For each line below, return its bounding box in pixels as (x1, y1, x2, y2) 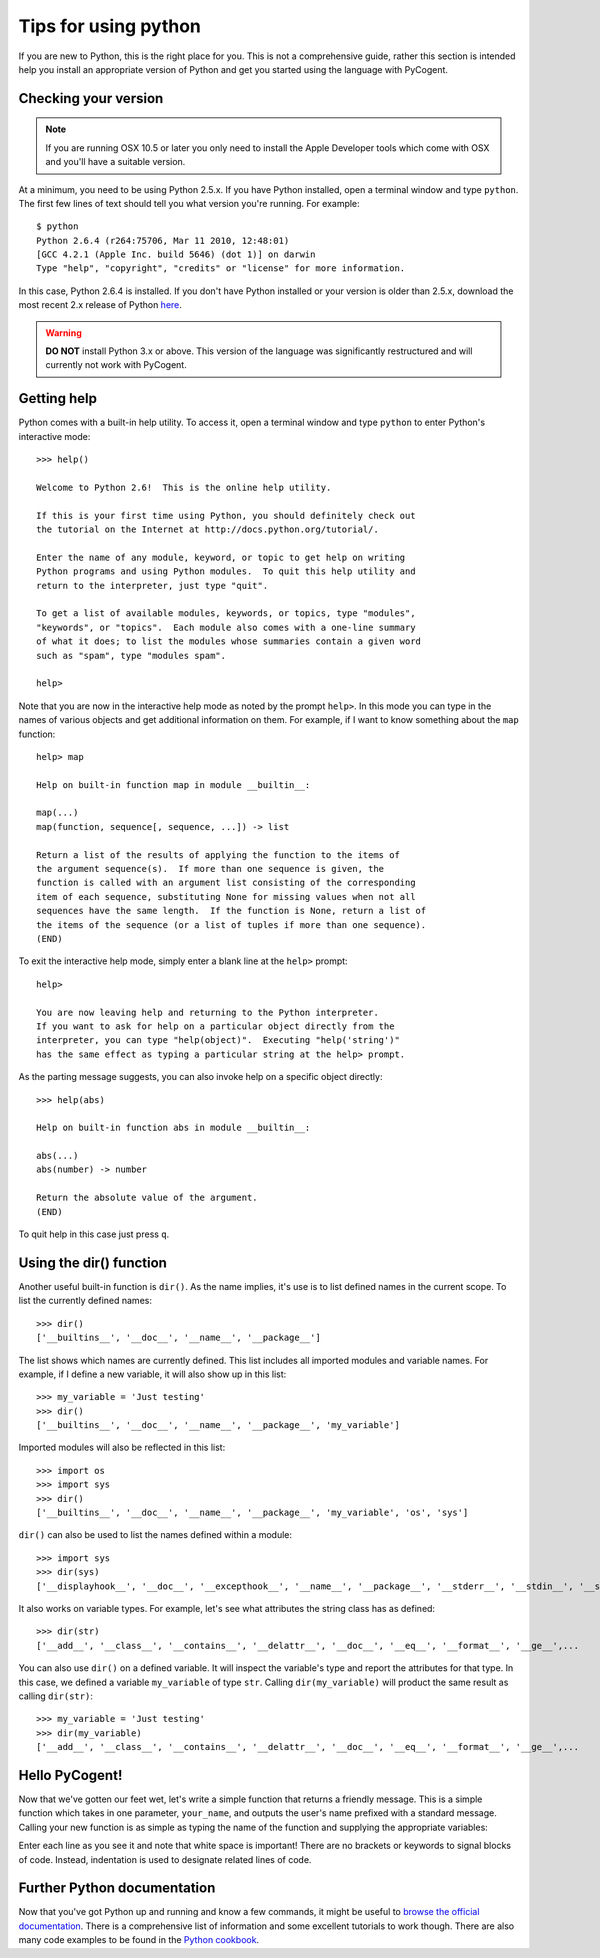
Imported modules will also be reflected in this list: (18, 1441, 226, 1454)
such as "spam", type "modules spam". (36, 650, 227, 661)
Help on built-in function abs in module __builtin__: (36, 1122, 311, 1134)
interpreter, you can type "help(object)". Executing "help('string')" (36, 1035, 400, 1046)
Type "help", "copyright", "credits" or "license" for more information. (36, 263, 406, 274)
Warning (45, 326, 82, 339)
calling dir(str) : (18, 1690, 94, 1702)
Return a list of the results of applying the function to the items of (36, 849, 400, 860)
